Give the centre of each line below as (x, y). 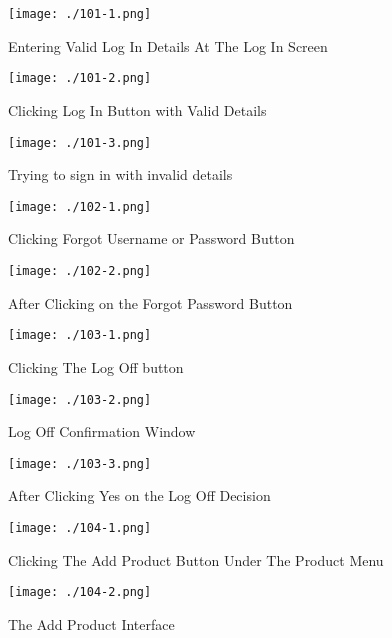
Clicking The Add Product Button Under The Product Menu (196, 559)
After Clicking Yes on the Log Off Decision (139, 495)
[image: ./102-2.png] (80, 271)
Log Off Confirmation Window (102, 431)
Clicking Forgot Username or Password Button (151, 238)
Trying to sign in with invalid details (120, 174)
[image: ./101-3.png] (80, 142)
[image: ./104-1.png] (80, 528)
